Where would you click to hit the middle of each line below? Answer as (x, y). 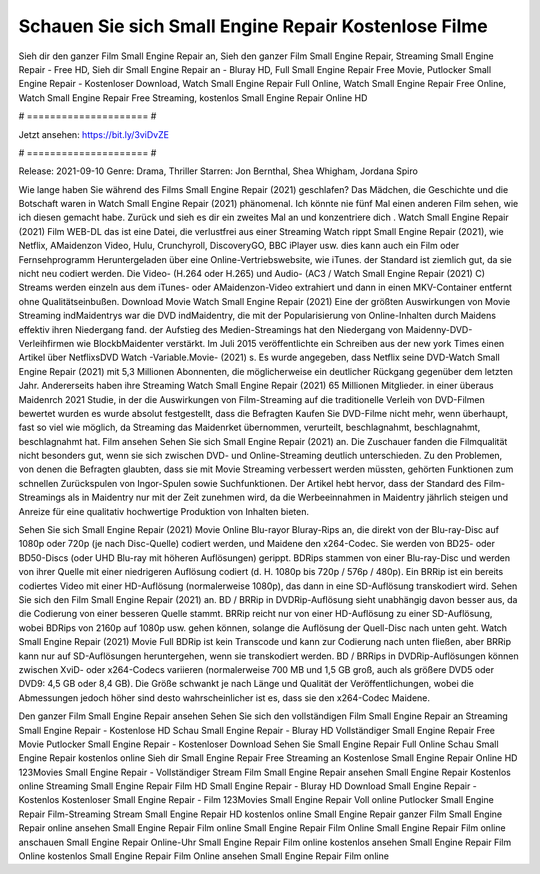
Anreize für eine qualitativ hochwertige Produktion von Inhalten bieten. (164, 511)
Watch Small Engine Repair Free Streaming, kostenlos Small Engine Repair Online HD (193, 97)
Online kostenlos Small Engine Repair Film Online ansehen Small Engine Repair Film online (204, 856)
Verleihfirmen (46, 343)
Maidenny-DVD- (439, 329)
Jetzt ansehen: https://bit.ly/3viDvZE (94, 134)
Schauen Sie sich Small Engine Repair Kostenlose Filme (253, 26)
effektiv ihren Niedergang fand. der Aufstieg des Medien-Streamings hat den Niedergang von (211, 329)
